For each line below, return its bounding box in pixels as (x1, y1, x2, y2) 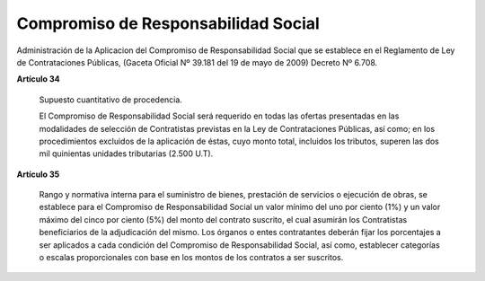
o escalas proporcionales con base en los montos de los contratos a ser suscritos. (39, 252, 344, 263)
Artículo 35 (16, 169, 60, 180)
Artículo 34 (16, 74, 60, 84)
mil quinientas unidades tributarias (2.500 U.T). (39, 148, 214, 159)
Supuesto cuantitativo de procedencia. (39, 94, 183, 105)
